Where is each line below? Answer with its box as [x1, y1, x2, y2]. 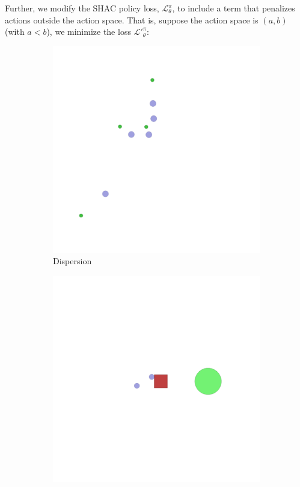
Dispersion [53, 255, 92, 267]
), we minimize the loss [46, 25, 131, 38]
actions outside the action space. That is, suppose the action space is [5, 13, 259, 26]
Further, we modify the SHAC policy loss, [5, 2, 159, 14]
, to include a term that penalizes [172, 2, 295, 14]
